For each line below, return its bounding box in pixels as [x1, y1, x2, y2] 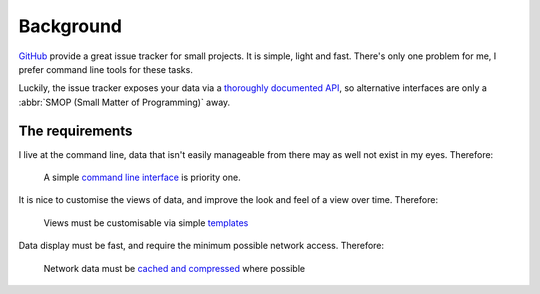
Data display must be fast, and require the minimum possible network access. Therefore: [18, 240, 385, 252]
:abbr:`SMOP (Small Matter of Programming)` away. [18, 96, 231, 108]
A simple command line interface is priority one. [43, 171, 241, 184]
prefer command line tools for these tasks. [18, 63, 194, 75]
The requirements [18, 122, 133, 139]
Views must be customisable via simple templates [43, 216, 249, 229]
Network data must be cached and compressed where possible [43, 262, 305, 274]
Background [18, 15, 122, 37]
